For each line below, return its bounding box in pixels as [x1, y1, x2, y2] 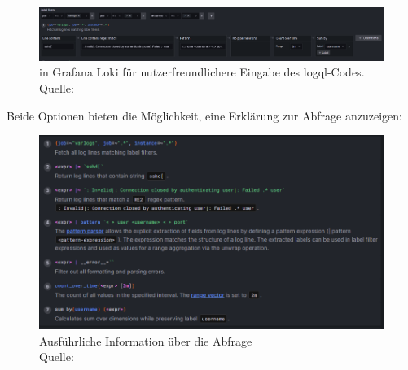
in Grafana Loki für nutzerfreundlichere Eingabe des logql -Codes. [39, 63, 365, 81]
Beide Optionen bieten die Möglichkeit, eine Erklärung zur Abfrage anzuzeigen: [7, 107, 402, 124]
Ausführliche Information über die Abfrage [39, 332, 252, 349]
